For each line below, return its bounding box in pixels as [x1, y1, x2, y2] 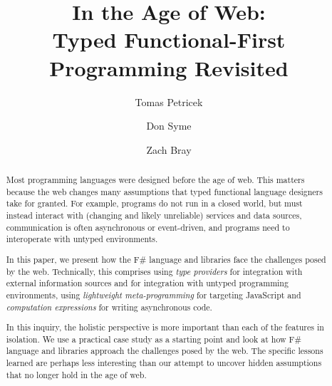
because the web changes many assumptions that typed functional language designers [6, 185, 323, 197]
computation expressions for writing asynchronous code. [6, 301, 212, 313]
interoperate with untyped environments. [6, 233, 158, 245]
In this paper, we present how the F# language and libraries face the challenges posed [6, 253, 326, 265]
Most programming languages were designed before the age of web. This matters [6, 174, 305, 186]
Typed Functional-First [52, 25, 286, 54]
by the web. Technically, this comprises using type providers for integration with [6, 265, 303, 277]
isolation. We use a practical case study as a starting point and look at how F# [6, 333, 302, 345]
